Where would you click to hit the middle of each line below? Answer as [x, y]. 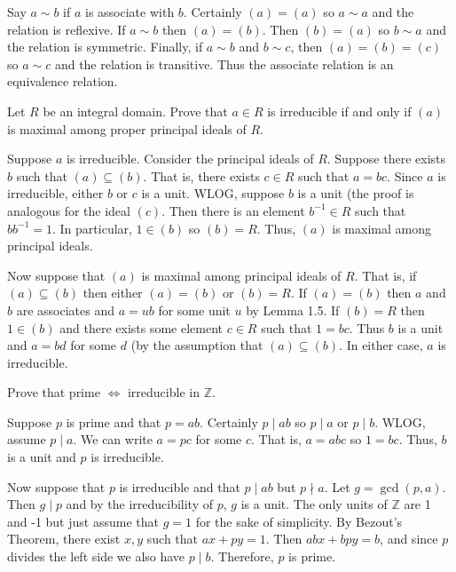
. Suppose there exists [386, 159]
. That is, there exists [201, 175]
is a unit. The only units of [314, 504]
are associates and [65, 310]
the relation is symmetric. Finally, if [105, 47]
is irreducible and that [180, 486]
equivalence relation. [63, 81]
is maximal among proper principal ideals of [127, 128]
